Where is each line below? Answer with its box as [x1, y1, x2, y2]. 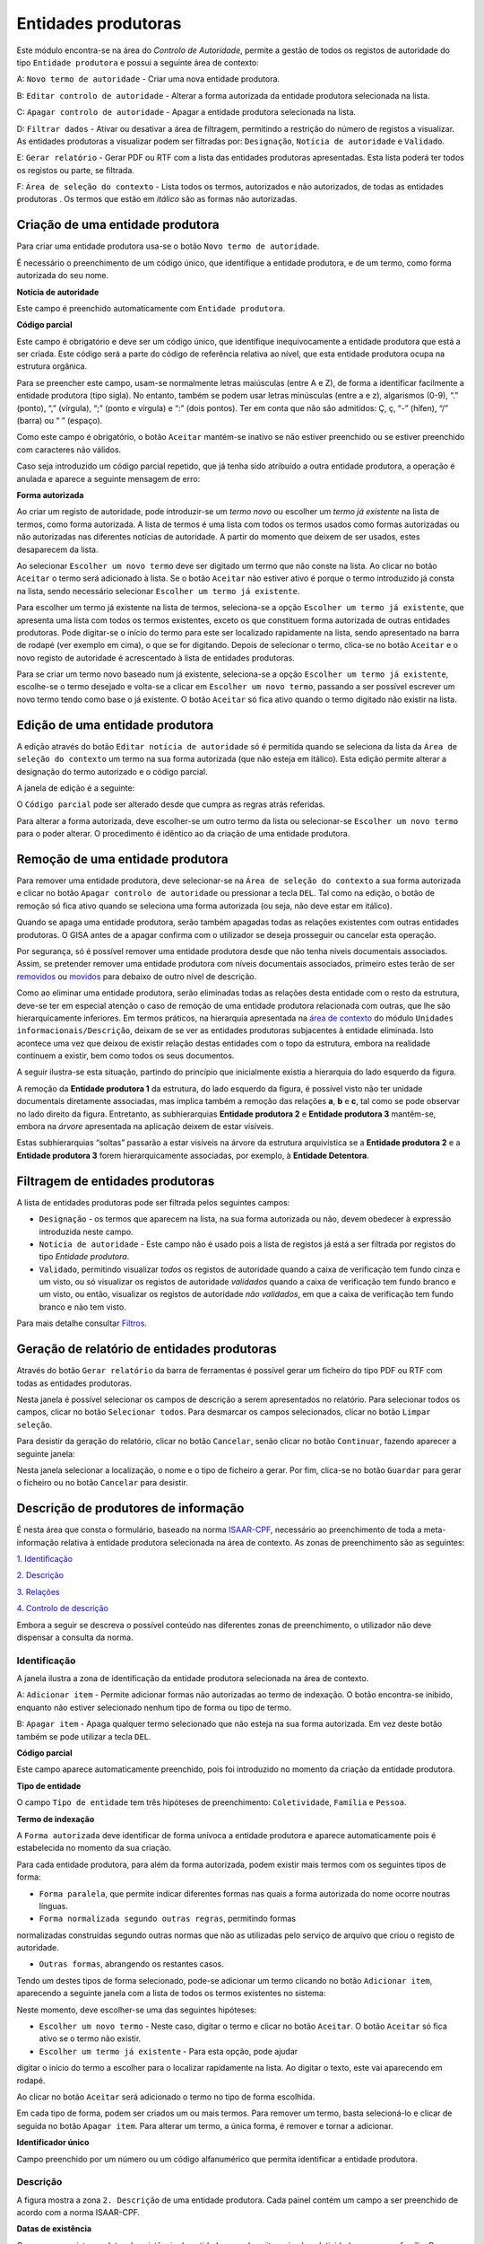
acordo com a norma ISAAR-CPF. [16, 2207, 141, 2218]
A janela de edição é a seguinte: [16, 782, 135, 793]
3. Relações [16, 1586, 60, 1597]
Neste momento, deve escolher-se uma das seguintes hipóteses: [16, 2004, 257, 2015]
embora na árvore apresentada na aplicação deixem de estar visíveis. [16, 1121, 274, 1132]
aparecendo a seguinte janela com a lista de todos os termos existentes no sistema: [16, 1988, 326, 1999]
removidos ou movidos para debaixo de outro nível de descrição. [16, 970, 257, 982]
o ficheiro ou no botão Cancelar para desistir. [16, 1477, 188, 1488]
